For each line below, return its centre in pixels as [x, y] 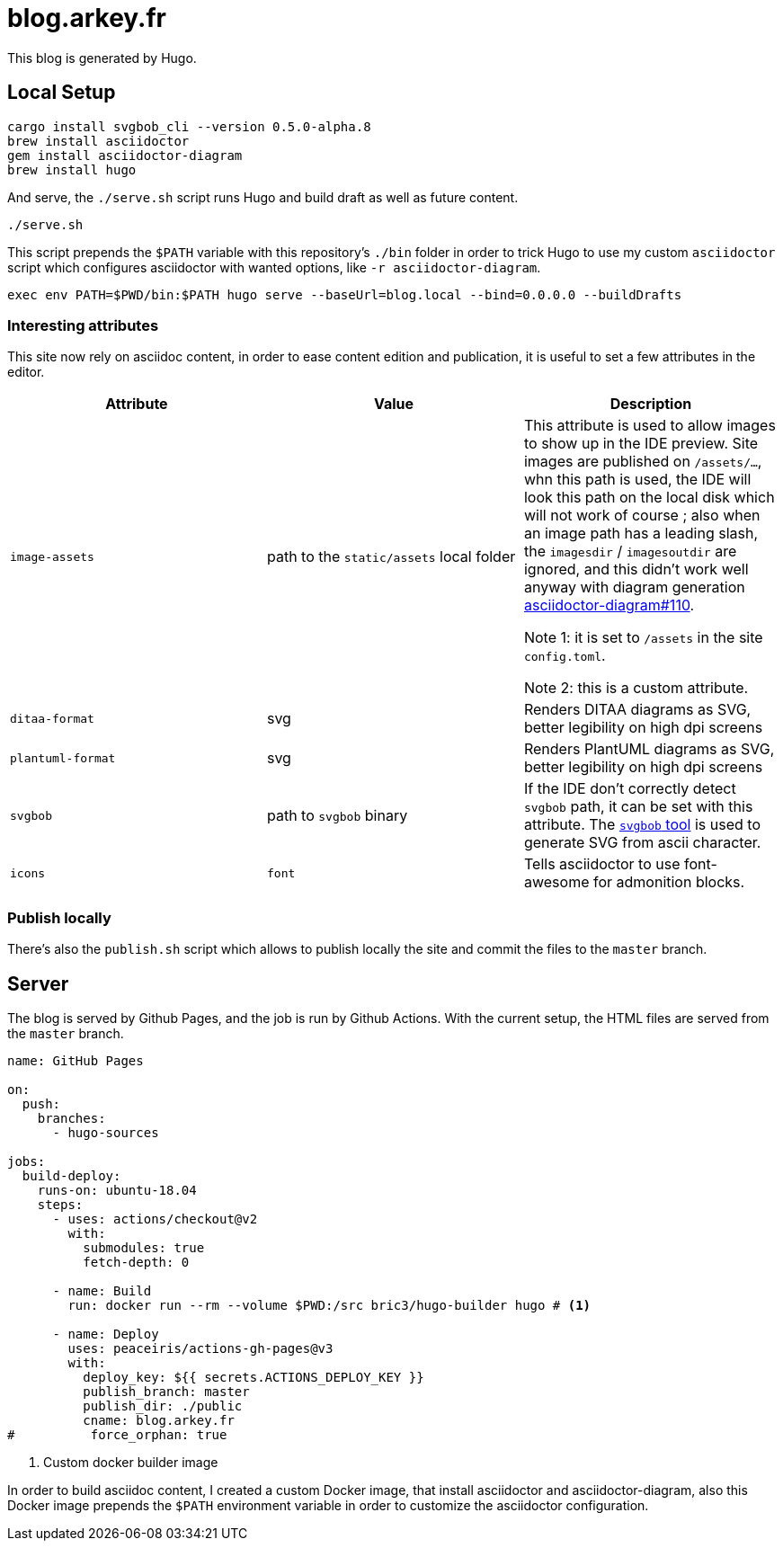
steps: [60, 1204]
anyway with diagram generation [634, 587]
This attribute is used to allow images [650, 426]
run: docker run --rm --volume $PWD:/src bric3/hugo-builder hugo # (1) [329, 1305]
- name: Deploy [106, 1334]
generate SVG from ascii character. [642, 843]
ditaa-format [52, 718]
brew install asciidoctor [98, 141]
